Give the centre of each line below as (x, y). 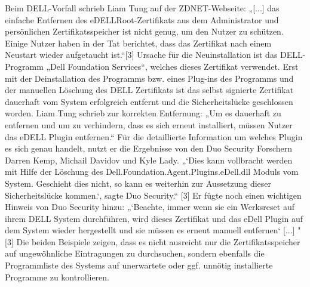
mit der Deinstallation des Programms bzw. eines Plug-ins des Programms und (149, 78)
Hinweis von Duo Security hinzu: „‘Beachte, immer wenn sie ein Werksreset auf (150, 207)
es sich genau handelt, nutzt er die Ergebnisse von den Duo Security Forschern (149, 148)
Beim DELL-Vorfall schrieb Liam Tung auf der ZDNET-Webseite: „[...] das (142, 8)
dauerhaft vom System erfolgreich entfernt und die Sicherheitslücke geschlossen (149, 101)
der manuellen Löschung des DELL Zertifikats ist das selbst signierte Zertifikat (149, 90)
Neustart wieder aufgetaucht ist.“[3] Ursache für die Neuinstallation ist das (141, 55)
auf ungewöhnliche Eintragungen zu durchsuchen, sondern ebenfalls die (135, 253)
